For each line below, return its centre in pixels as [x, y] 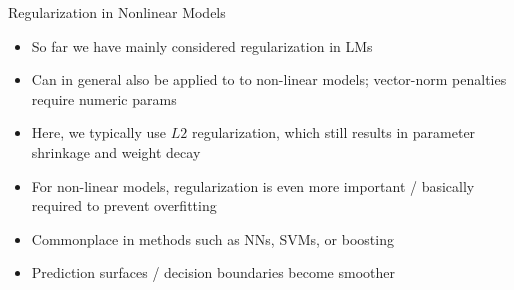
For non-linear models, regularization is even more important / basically [253, 185]
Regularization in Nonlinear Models [117, 12]
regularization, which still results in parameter [333, 132]
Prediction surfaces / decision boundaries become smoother [213, 272]
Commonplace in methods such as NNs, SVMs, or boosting [212, 238]
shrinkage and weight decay [116, 151]
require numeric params [104, 98]
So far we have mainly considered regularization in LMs [202, 45]
